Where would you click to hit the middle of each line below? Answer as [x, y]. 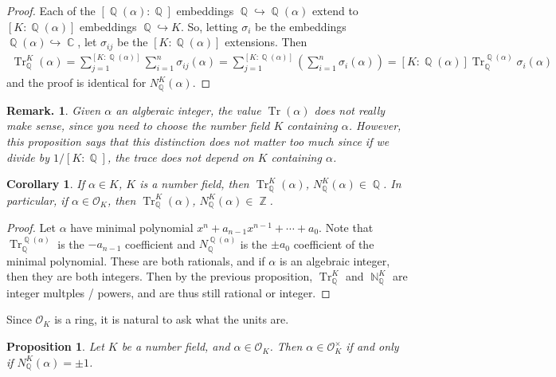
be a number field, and [176, 346]
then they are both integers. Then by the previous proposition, [160, 276]
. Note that [346, 228]
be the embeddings [301, 26]
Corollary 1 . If [45, 184]
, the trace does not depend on [180, 157]
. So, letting [209, 26]
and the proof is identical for [76, 82]
